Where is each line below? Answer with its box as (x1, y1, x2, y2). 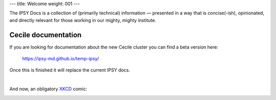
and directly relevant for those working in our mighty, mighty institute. (9, 17, 156, 23)
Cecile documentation (9, 31, 82, 39)
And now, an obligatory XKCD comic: (9, 86, 87, 92)
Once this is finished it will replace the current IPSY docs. (9, 67, 130, 73)
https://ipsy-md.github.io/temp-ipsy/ (22, 56, 99, 62)
